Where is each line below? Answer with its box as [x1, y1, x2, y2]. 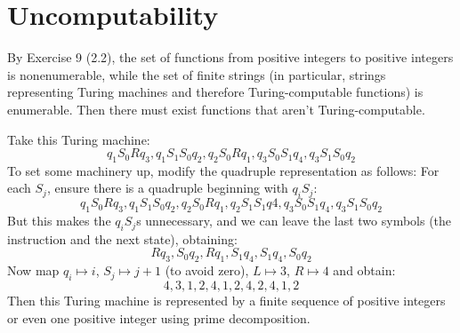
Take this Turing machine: [7, 130, 150, 148]
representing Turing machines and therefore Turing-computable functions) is [7, 83, 424, 101]
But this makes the [7, 211, 111, 230]
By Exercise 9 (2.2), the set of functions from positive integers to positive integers [7, 48, 454, 67]
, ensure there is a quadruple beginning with [46, 178, 288, 197]
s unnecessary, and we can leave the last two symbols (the [136, 211, 452, 230]
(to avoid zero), [165, 261, 249, 280]
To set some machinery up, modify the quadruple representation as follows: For [7, 161, 440, 179]
